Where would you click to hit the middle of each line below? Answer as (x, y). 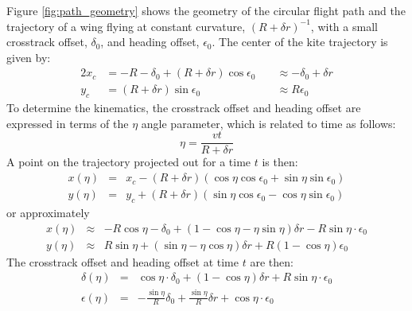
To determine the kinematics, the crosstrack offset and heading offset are (184, 108)
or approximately (48, 212)
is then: (280, 162)
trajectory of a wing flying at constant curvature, (126, 26)
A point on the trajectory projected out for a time (129, 162)
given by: (29, 57)
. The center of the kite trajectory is (300, 42)
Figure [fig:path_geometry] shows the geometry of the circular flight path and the (206, 10)
